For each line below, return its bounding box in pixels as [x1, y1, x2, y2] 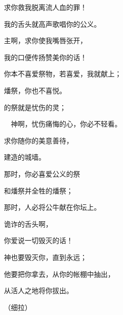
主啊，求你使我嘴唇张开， [4, 35, 87, 46]
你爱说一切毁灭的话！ [4, 235, 73, 246]
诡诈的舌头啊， [4, 218, 52, 229]
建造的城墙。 [4, 152, 45, 162]
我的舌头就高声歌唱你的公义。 [4, 18, 101, 29]
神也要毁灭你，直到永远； [4, 252, 87, 262]
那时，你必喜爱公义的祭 [4, 168, 80, 179]
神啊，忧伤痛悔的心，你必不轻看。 [10, 119, 122, 129]
